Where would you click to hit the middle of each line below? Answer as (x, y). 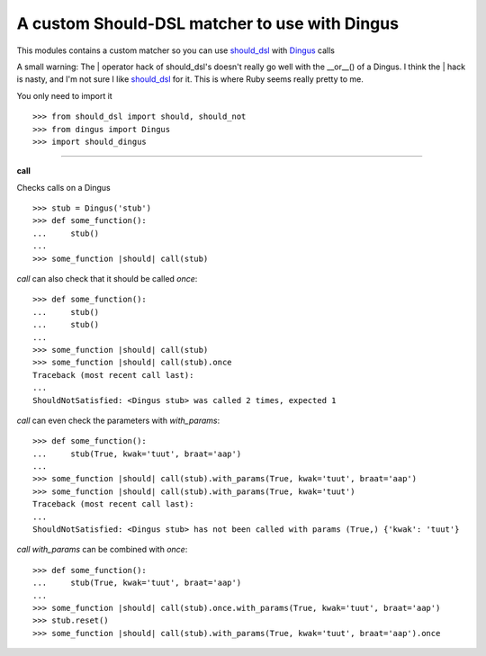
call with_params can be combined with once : (102, 550)
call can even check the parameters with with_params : (118, 420)
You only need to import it (64, 95)
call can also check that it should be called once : (107, 279)
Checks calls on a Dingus (64, 187)
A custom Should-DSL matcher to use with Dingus (208, 23)
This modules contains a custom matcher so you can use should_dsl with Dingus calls (175, 50)
